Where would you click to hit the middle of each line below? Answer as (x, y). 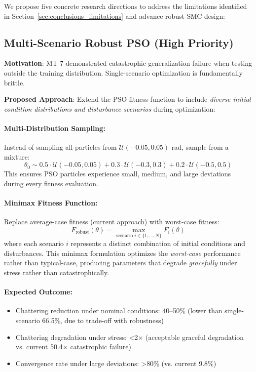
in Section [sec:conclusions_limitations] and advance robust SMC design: (115, 16)
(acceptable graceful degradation (195, 337)
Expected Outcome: (38, 292)
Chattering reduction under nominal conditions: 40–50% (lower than (119, 310)
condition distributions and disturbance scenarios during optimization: (110, 108)
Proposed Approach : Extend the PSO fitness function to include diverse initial (128, 99)
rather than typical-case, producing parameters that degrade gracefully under (121, 263)
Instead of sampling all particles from (60, 147)
